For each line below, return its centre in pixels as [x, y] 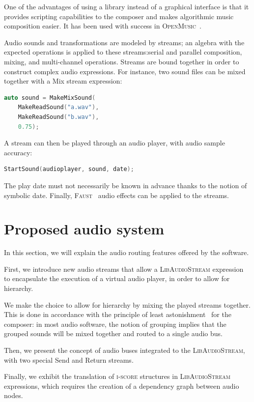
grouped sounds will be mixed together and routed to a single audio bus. [113, 333]
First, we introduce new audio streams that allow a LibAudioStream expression [124, 269]
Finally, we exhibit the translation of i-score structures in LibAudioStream [117, 376]
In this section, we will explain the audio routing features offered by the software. [127, 252]
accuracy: [18, 152]
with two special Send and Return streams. [69, 359]
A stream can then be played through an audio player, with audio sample [114, 143]
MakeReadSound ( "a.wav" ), [58, 107]
